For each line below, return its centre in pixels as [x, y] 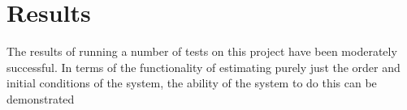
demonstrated [41, 98]
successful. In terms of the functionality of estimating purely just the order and [203, 67]
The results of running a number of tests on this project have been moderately [202, 51]
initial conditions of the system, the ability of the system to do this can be [192, 83]
